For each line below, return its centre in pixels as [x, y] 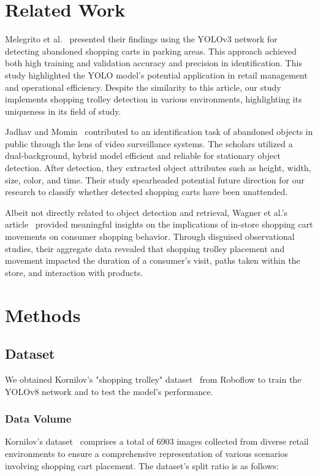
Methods [43, 314]
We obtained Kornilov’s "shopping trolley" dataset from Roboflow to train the [153, 379]
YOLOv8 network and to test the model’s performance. [109, 391]
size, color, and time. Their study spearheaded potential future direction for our [155, 179]
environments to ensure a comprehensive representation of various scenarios [146, 453]
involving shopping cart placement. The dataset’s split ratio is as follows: [142, 465]
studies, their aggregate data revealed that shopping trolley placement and [145, 248]
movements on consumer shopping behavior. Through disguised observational [150, 236]
